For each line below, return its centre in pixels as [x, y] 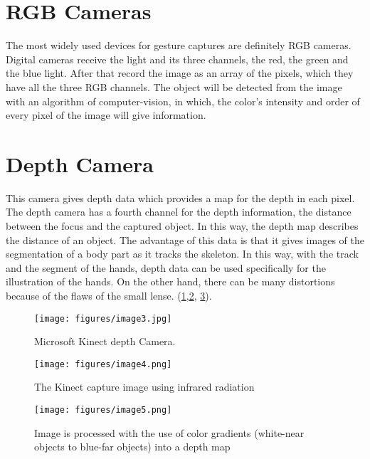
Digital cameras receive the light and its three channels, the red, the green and [177, 59]
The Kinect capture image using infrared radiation [144, 387]
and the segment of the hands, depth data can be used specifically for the [166, 267]
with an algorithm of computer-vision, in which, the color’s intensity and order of [183, 101]
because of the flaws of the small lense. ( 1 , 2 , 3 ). [109, 295]
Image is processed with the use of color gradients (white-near [169, 432]
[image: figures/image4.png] [103, 364]
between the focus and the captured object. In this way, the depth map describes [182, 226]
